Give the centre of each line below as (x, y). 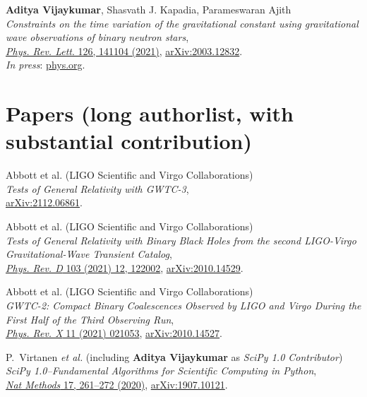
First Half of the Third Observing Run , (90, 319)
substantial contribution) (129, 141)
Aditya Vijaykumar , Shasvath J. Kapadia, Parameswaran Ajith (149, 9)
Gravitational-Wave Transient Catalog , (89, 254)
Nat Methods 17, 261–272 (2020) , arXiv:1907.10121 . (117, 384)
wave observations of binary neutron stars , (97, 37)
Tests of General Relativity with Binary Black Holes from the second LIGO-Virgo (181, 240)
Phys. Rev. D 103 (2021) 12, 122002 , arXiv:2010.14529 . (125, 267)
